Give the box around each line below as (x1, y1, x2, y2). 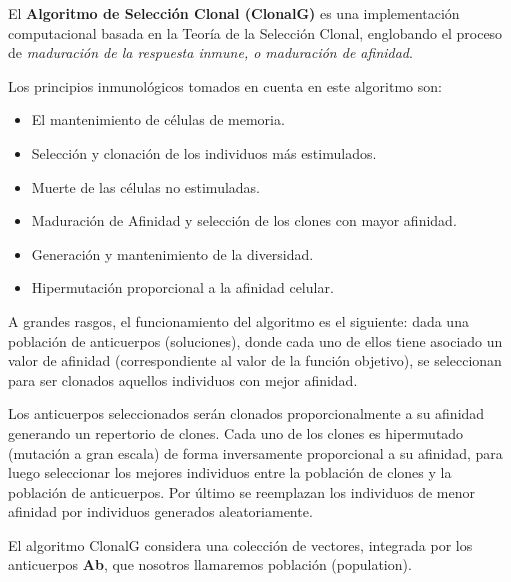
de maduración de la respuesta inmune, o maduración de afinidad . (8, 42, 413, 63)
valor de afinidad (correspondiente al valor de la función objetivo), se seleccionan (8, 350, 502, 371)
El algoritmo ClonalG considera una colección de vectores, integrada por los (8, 534, 473, 555)
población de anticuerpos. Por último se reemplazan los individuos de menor (8, 481, 475, 502)
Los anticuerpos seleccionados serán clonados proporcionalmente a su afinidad (8, 403, 485, 424)
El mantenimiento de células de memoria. (31, 109, 285, 130)
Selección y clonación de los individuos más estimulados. (31, 142, 377, 163)
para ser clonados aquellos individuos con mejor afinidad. (8, 369, 358, 390)
